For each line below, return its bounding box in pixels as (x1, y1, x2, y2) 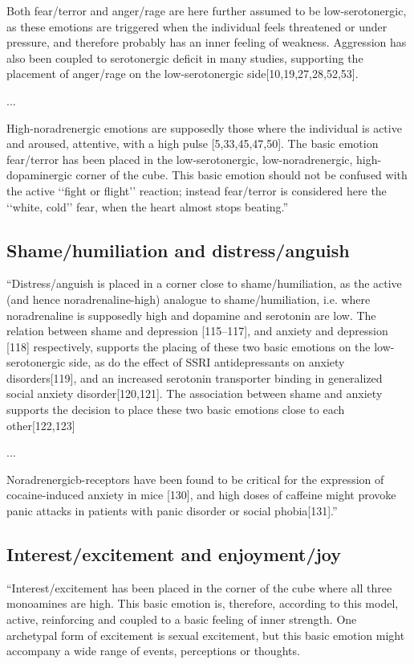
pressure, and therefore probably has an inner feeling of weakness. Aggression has (6, 34, 407, 51)
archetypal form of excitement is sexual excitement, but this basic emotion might (6, 626, 405, 643)
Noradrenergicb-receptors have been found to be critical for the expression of (6, 470, 384, 487)
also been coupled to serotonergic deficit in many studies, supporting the (6, 49, 363, 66)
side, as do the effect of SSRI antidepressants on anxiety (68, 354, 345, 371)
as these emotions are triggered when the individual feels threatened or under (6, 18, 388, 35)
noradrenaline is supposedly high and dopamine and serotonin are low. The (6, 306, 376, 323)
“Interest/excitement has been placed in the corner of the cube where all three (6, 579, 392, 596)
